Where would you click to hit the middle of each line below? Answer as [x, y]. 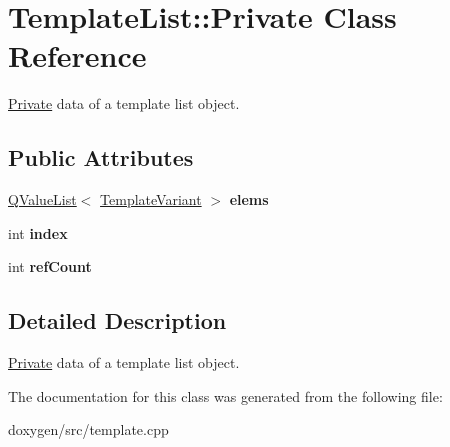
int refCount [50, 266]
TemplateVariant [151, 199]
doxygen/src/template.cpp [88, 429]
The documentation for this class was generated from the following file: [225, 395]
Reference [77, 55]
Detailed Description [117, 320]
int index [38, 232]
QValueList [42, 199]
